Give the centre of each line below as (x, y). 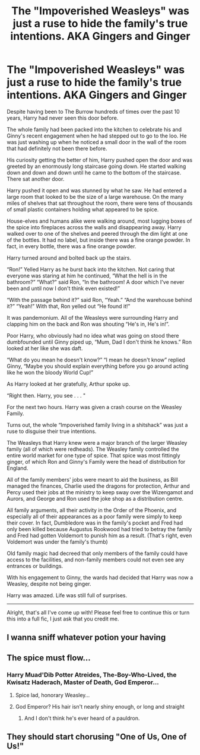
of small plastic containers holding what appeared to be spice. (83, 209)
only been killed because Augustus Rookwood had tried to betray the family (99, 529)
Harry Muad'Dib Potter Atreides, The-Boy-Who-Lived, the (92, 675)
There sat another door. (36, 179)
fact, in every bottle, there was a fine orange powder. (72, 246)
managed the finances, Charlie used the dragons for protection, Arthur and (99, 486)
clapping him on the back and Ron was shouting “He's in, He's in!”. (88, 324)
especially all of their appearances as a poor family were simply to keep (94, 516)
